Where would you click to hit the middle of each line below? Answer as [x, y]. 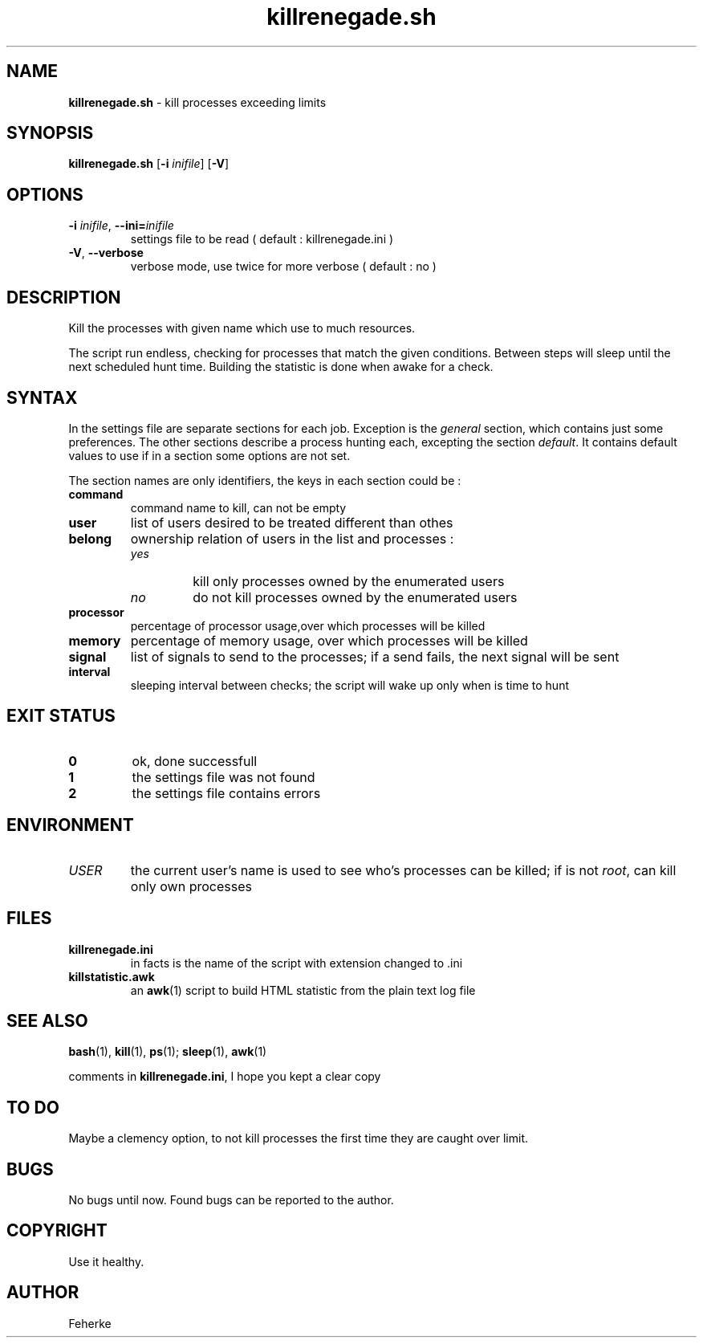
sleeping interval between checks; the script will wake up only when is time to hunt [349, 685]
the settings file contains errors [226, 793]
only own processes [191, 886]
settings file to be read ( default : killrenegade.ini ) [262, 239]
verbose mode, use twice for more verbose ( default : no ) [283, 267]
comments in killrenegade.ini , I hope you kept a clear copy [225, 1077]
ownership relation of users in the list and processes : [292, 538]
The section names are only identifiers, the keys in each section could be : [265, 480]
